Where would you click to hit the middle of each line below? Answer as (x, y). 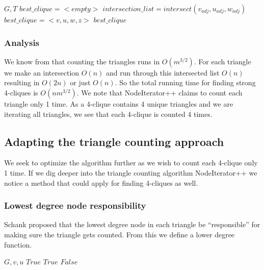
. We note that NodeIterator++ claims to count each (160, 92)
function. (18, 244)
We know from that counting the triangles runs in (82, 61)
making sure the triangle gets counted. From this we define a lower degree (120, 234)
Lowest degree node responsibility (75, 205)
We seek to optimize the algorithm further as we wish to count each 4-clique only (131, 163)
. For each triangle (222, 61)
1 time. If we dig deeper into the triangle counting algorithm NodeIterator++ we (131, 172)
